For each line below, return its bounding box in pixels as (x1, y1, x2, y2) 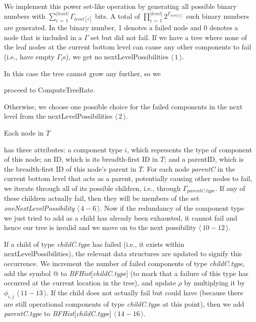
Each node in (4, 127, 44, 138)
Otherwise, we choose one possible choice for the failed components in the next (4, 101, 243, 111)
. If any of (215, 183, 245, 193)
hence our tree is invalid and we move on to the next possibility (4, 222, 197, 232)
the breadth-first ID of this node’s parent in (4, 163, 136, 174)
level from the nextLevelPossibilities (4, 111, 113, 121)
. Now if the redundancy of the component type (100, 202, 244, 213)
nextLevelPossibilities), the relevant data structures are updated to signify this (4, 248, 242, 259)
